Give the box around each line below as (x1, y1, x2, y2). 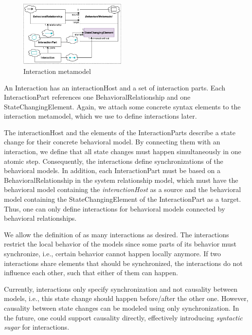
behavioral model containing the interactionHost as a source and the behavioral (4, 184, 241, 194)
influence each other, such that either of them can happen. (4, 267, 178, 278)
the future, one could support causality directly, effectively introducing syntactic (4, 312, 243, 322)
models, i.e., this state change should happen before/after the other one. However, (4, 293, 249, 303)
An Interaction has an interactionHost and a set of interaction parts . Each (4, 82, 225, 92)
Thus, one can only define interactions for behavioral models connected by (4, 203, 225, 213)
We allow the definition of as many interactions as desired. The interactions (4, 229, 229, 239)
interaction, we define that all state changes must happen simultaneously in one (4, 146, 241, 157)
